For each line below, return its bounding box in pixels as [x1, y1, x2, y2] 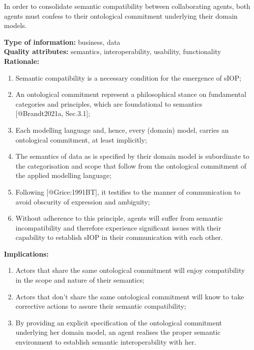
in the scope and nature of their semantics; [15, 275, 144, 285]
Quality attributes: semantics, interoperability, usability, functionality [4, 46, 221, 57]
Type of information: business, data [4, 36, 120, 47]
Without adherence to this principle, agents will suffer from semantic [15, 213, 223, 223]
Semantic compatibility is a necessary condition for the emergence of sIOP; [15, 72, 241, 83]
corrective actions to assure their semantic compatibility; [15, 301, 186, 311]
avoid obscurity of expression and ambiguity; [15, 196, 150, 206]
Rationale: [4, 56, 39, 66]
